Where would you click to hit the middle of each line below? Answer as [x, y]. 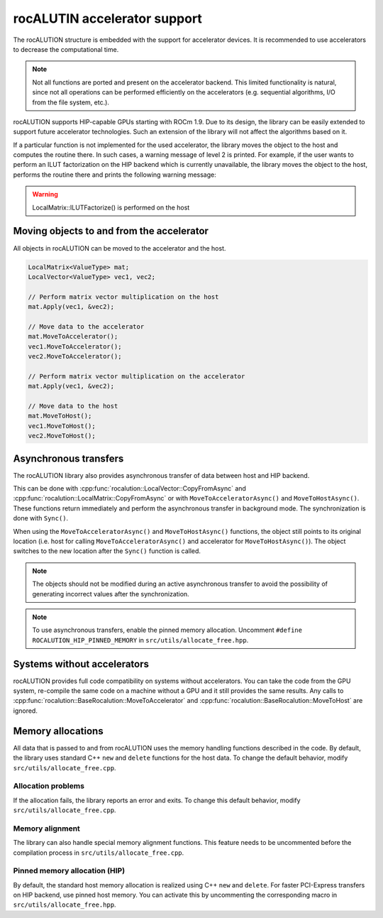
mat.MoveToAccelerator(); [73, 337]
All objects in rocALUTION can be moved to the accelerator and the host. [120, 248]
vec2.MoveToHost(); [62, 436]
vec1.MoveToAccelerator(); [75, 346]
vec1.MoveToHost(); [62, 426]
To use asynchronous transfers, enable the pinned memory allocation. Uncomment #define [167, 630]
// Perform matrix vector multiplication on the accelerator [137, 376]
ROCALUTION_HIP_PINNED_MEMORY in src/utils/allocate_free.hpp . [140, 640]
